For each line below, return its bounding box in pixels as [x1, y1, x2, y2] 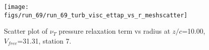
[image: [4, 3, 29, 10]
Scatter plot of [4, 26, 48, 36]
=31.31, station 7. [17, 35, 71, 46]
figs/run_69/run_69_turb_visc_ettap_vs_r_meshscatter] [4, 11, 188, 19]
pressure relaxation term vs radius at [59, 26, 171, 36]
